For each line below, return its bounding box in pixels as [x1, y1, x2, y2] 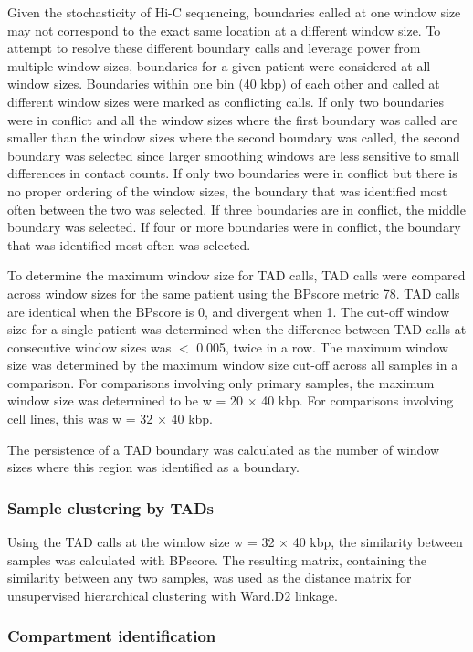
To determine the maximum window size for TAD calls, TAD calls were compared [7, 266, 466, 285]
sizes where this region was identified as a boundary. [7, 457, 300, 477]
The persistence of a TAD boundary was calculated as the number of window [7, 439, 440, 458]
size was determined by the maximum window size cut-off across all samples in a [7, 355, 458, 374]
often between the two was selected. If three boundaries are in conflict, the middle [7, 199, 466, 218]
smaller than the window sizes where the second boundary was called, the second [7, 128, 460, 147]
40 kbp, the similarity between [292, 532, 463, 552]
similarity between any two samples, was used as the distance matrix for [7, 568, 412, 587]
